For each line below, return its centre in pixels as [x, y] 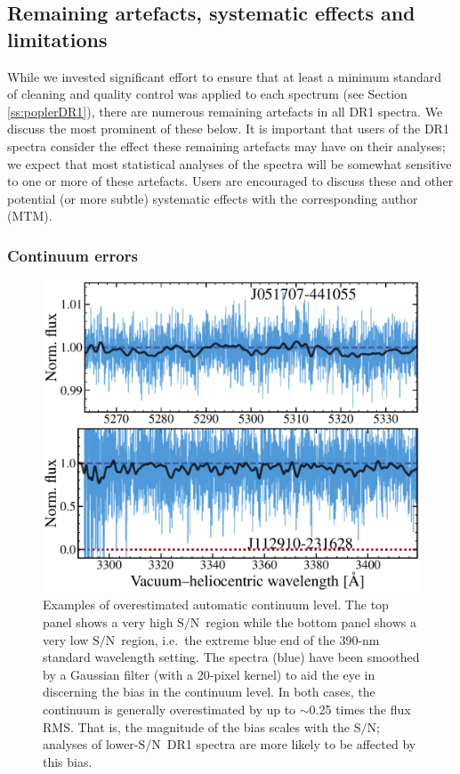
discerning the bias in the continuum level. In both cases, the [209, 692]
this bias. [68, 761]
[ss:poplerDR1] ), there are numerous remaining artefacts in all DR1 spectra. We [225, 111]
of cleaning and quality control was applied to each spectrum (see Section [207, 94]
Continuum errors [73, 255]
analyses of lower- [91, 744]
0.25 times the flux [360, 709]
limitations [57, 39]
